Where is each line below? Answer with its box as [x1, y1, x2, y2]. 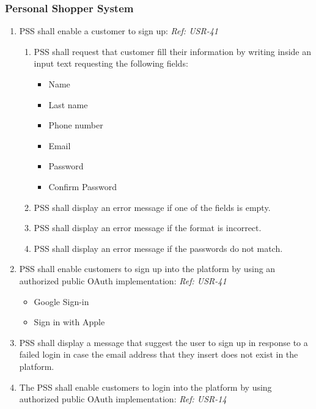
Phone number [48, 119, 103, 131]
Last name [48, 98, 88, 111]
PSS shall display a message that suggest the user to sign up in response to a [19, 336, 308, 348]
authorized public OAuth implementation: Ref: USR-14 [19, 392, 227, 405]
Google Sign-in [34, 295, 89, 308]
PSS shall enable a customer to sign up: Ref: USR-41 [19, 24, 218, 37]
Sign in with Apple [34, 315, 105, 328]
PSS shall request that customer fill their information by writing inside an [34, 45, 312, 57]
